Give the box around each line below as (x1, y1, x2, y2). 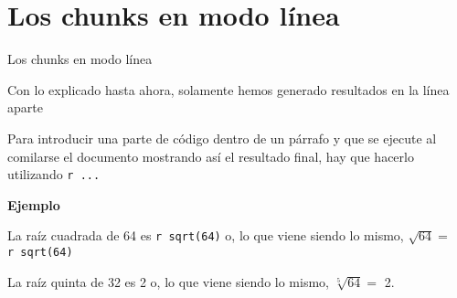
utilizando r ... (7, 165, 101, 184)
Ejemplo (7, 195, 60, 214)
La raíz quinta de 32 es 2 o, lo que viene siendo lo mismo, (7, 271, 329, 291)
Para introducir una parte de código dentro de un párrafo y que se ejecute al (7, 128, 437, 147)
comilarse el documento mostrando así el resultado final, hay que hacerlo (7, 146, 414, 165)
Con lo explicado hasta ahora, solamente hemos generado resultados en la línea (7, 80, 450, 99)
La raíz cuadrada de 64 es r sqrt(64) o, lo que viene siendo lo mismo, (7, 226, 404, 245)
